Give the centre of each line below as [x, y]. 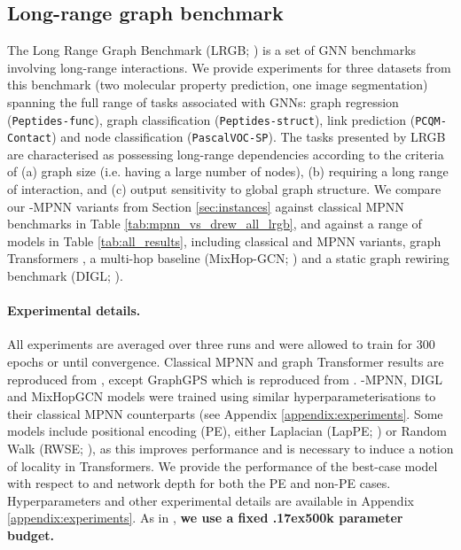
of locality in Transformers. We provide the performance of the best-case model [223, 465]
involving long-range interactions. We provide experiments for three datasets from [229, 67]
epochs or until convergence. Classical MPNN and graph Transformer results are [226, 362]
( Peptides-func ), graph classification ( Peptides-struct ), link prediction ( [211, 119]
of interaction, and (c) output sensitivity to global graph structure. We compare [224, 189]
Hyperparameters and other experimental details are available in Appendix [211, 500]
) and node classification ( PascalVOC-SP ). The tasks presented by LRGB [249, 137]
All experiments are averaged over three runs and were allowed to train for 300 [221, 344]
